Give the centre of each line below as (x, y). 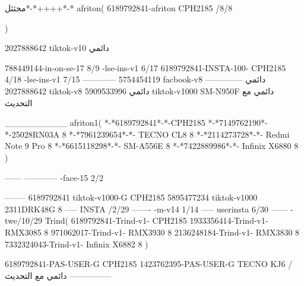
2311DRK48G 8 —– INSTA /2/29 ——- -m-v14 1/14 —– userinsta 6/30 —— (146, 209)
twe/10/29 (23, 220)
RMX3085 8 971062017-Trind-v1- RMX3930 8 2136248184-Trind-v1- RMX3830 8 (152, 232)
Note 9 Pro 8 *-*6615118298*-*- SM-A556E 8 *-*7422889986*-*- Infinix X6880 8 (152, 146)
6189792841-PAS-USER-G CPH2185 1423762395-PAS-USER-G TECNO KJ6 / (149, 264)
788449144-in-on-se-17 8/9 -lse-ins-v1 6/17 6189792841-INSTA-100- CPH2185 (145, 67)
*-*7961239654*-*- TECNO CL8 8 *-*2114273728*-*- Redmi (179, 134)
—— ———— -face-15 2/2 (54, 177)
